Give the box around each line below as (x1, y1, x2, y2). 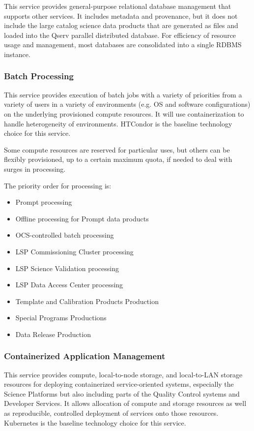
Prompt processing (15, 197, 72, 207)
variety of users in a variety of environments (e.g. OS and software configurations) (4, 99, 251, 109)
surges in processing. (4, 163, 66, 174)
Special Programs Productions (15, 312, 107, 323)
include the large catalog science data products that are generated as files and (4, 20, 238, 31)
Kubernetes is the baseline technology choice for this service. (4, 417, 186, 428)
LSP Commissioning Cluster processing (15, 246, 134, 256)
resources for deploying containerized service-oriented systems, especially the (4, 379, 234, 389)
